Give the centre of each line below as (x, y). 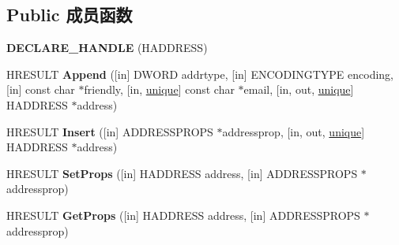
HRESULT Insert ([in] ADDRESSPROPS (110, 131)
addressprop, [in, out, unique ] (294, 131)
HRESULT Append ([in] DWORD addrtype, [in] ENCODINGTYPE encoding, (200, 74)
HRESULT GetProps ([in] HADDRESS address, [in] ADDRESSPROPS (183, 215)
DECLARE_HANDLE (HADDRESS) (107, 48)
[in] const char (41, 89)
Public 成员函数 (70, 15)
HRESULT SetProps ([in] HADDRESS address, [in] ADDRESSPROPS (182, 173)
